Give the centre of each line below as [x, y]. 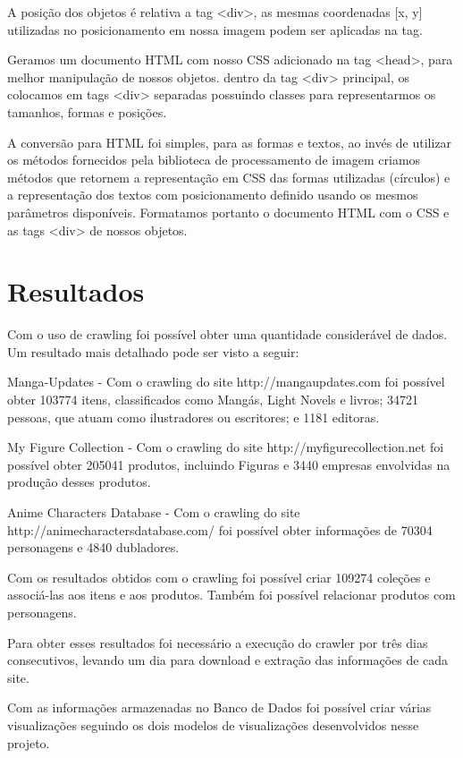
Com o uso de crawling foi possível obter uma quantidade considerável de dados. [227, 334]
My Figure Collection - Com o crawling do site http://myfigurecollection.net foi [226, 447]
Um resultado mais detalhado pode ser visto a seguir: [153, 351]
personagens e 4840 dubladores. [93, 547]
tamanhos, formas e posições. [87, 111]
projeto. [29, 742]
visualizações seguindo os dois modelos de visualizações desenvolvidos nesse [213, 724]
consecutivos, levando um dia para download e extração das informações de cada [228, 660]
